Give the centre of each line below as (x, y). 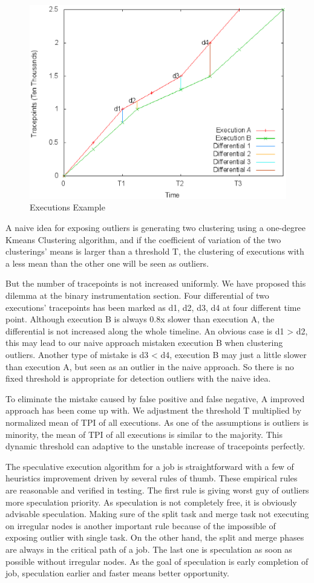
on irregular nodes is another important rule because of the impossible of (141, 525)
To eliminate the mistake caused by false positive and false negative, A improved (155, 398)
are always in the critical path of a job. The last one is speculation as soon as (149, 549)
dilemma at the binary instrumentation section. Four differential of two (137, 295)
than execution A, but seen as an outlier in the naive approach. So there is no (150, 366)
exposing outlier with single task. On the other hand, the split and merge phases (155, 537)
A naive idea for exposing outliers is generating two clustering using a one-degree (156, 228)
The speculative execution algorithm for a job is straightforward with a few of (150, 466)
